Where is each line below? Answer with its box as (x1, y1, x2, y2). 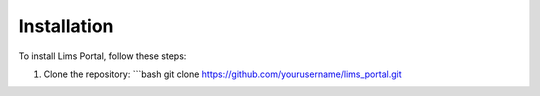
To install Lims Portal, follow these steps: (18, 50, 187, 62)
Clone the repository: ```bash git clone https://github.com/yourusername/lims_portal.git (43, 68, 402, 80)
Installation (18, 15, 114, 37)
